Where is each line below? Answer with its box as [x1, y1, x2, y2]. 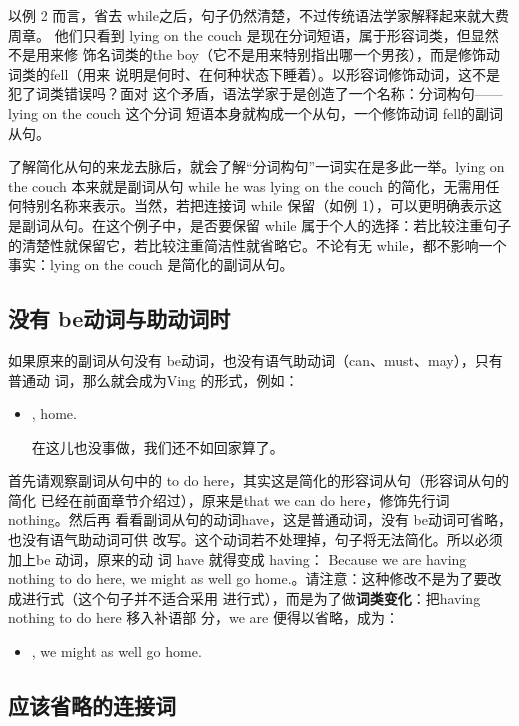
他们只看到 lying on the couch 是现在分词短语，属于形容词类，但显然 [54, 24, 499, 45]
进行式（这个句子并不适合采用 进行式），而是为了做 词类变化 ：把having [21, 587, 481, 608]
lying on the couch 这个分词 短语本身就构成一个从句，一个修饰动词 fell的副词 [8, 102, 504, 123]
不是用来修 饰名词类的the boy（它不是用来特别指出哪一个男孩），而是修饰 [8, 44, 486, 65]
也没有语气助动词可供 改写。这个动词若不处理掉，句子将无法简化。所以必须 [8, 529, 503, 550]
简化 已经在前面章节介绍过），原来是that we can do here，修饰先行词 [8, 489, 450, 510]
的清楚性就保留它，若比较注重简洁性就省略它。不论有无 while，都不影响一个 [8, 234, 507, 255]
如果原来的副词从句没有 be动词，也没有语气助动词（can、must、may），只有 [8, 349, 503, 370]
